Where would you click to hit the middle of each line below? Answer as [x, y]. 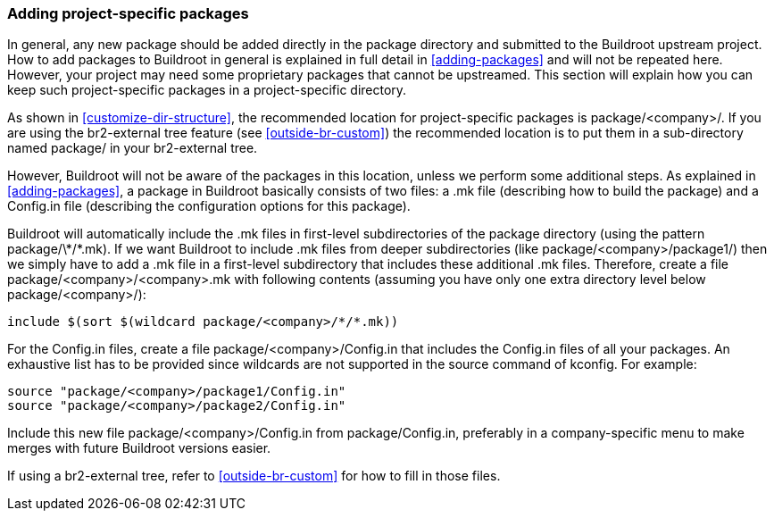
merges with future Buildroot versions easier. [139, 448]
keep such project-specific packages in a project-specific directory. [207, 90]
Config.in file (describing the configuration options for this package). [209, 206]
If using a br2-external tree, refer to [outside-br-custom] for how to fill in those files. [254, 476]
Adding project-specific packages [128, 13]
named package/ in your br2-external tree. [133, 148]
